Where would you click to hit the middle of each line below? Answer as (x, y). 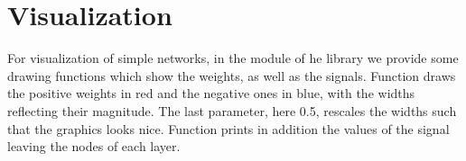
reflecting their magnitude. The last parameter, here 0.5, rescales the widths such (232, 110)
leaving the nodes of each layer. (94, 146)
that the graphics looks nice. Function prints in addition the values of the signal (228, 128)
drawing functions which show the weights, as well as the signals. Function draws (232, 75)
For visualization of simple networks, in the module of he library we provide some (233, 58)
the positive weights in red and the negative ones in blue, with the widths (211, 93)
